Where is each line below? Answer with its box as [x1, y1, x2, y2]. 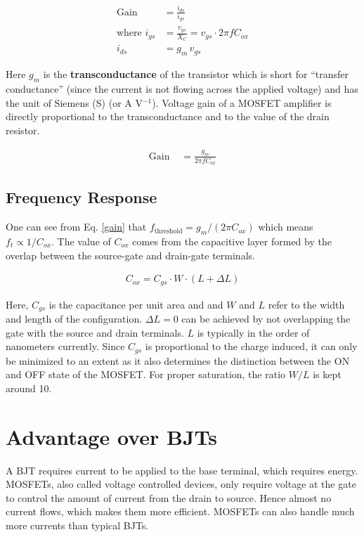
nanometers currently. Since [6, 339, 125, 354]
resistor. [6, 122, 40, 137]
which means [258, 219, 313, 234]
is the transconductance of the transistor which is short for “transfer [43, 67, 349, 82]
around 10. [6, 380, 52, 395]
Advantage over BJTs [6, 422, 217, 451]
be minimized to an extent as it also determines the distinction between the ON [6, 353, 350, 368]
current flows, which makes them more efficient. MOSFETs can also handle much [6, 504, 355, 519]
